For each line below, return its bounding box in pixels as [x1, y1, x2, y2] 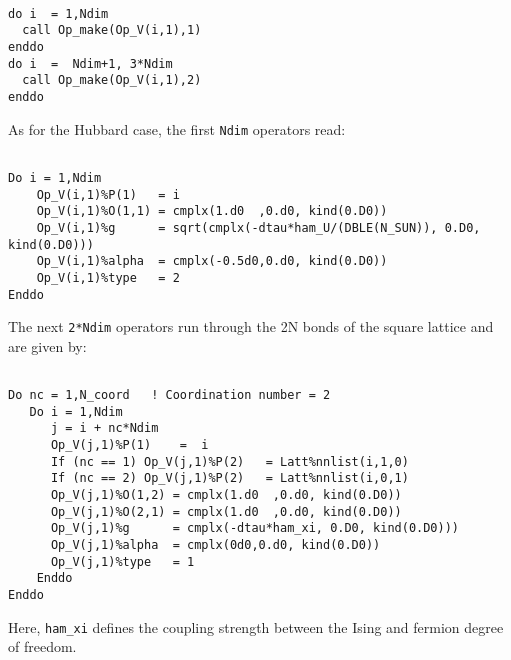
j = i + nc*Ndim [50, 421, 159, 436]
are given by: [8, 335, 87, 356]
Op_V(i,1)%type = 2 [36, 270, 180, 285]
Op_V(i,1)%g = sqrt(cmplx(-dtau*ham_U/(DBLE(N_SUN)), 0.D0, [36, 220, 481, 235]
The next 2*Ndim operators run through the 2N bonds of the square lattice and [8, 316, 494, 337]
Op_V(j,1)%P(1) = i [50, 438, 209, 453]
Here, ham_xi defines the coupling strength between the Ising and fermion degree [8, 616, 504, 637]
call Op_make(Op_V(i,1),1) [22, 23, 202, 38]
